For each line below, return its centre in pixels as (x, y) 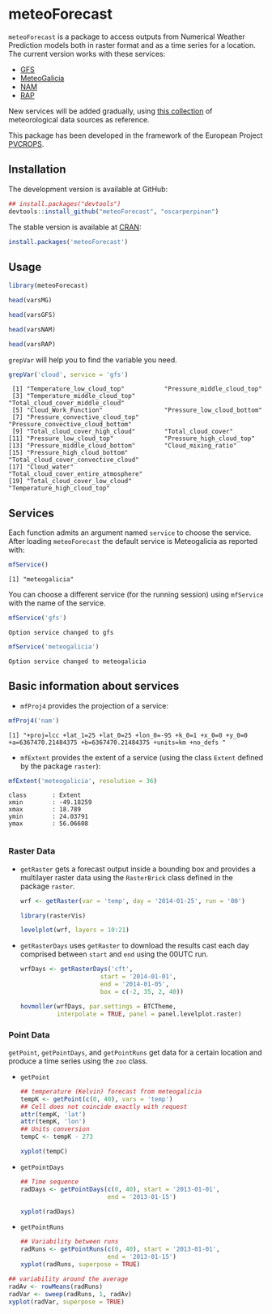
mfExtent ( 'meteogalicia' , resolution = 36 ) (83, 781)
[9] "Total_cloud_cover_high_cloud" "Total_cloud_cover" (122, 432)
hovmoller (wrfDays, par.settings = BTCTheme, (98, 1006)
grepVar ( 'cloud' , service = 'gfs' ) (68, 375)
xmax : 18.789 (45, 810)
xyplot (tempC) (44, 1152)
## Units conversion (55, 1129)
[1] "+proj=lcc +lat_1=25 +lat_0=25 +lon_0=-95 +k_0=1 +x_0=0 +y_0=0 (128, 735)
